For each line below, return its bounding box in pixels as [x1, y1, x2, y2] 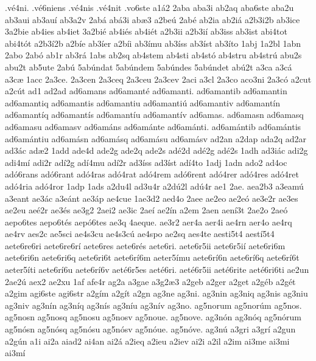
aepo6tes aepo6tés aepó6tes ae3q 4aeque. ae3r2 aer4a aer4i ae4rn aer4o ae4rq [5, 215, 292, 228]
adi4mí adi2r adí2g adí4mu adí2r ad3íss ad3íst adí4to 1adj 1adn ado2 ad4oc [5, 156, 287, 168]
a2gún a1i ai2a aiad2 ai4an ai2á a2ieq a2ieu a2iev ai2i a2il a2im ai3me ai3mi [5, 334, 290, 347]
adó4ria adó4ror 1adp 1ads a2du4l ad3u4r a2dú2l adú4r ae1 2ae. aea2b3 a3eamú [5, 179, 304, 192]
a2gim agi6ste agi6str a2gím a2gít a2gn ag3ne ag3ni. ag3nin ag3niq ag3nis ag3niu [5, 287, 308, 300]
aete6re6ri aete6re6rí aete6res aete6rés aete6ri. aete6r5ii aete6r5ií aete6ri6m [5, 239, 286, 252]
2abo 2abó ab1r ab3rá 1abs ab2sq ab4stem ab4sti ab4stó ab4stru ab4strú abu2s [5, 49, 302, 61]
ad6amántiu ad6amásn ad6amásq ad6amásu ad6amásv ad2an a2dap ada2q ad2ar [5, 132, 307, 145]
